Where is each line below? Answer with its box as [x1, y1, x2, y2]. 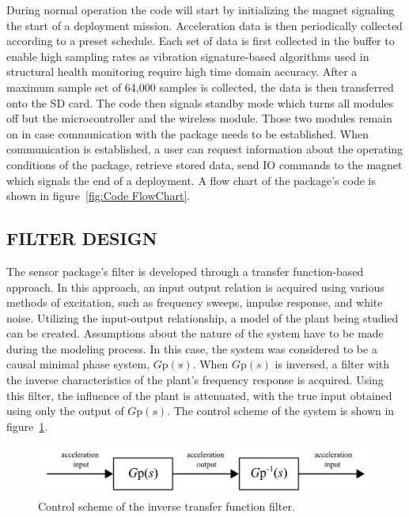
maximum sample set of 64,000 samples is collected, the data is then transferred [6, 78, 394, 95]
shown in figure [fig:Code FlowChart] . [6, 187, 191, 204]
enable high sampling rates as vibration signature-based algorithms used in [6, 47, 369, 64]
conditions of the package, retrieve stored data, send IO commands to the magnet [6, 156, 403, 172]
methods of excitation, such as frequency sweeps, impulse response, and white [6, 294, 383, 311]
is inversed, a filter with [275, 356, 390, 372]
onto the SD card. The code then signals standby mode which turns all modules [6, 94, 394, 111]
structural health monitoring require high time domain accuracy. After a [6, 63, 358, 80]
